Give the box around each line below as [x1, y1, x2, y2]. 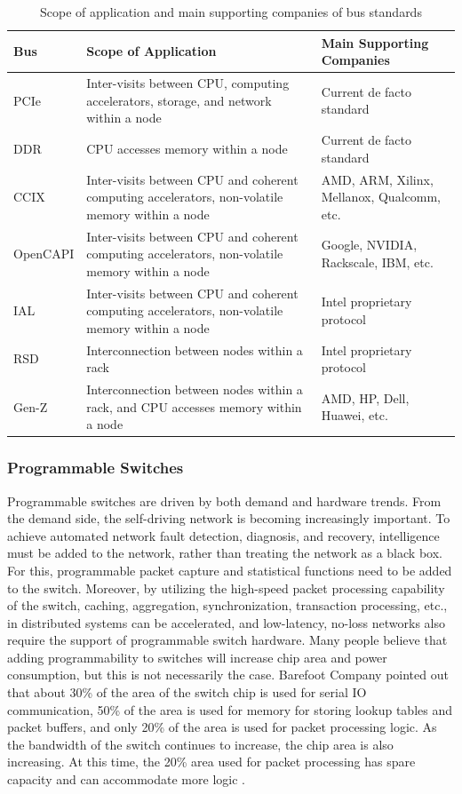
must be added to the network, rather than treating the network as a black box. [7, 544, 442, 562]
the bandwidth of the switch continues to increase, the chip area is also [7, 734, 394, 753]
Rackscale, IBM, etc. [321, 252, 434, 271]
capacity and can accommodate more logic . [7, 770, 245, 789]
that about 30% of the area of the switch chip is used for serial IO [7, 683, 367, 702]
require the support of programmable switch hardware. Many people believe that [7, 631, 448, 649]
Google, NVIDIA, [321, 235, 418, 254]
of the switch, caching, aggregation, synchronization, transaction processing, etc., [7, 596, 448, 615]
